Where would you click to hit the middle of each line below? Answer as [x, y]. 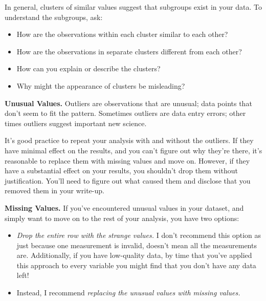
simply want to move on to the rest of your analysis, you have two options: [122, 218]
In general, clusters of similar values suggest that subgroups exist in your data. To [133, 7]
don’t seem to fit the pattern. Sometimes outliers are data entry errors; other [125, 113]
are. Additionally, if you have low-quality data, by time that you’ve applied [134, 255]
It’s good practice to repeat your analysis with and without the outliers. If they [129, 140]
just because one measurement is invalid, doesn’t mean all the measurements [137, 245]
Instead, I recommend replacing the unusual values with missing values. [128, 293]
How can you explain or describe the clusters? [88, 68]
